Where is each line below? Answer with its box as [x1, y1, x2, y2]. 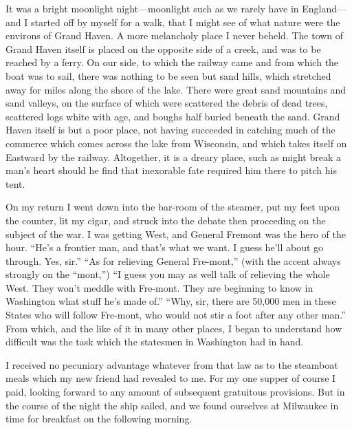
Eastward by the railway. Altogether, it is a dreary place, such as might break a [5, 149, 341, 164]
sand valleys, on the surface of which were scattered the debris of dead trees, [5, 96, 328, 110]
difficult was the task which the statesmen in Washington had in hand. [5, 334, 304, 349]
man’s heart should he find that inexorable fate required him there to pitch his [5, 163, 337, 178]
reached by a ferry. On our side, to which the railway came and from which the [5, 55, 339, 69]
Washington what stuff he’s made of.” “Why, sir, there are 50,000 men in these [5, 294, 336, 308]
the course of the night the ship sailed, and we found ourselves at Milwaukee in [5, 398, 339, 412]
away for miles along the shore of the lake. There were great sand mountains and [5, 82, 346, 96]
